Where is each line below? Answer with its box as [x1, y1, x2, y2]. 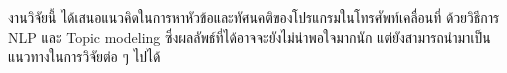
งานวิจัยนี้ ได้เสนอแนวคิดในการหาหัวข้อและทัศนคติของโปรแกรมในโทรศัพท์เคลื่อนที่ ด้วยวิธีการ [8, 7, 500, 27]
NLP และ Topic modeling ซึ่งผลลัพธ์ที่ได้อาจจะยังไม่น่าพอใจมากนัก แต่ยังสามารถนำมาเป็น [8, 26, 491, 47]
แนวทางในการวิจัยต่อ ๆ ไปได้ [8, 46, 161, 67]
